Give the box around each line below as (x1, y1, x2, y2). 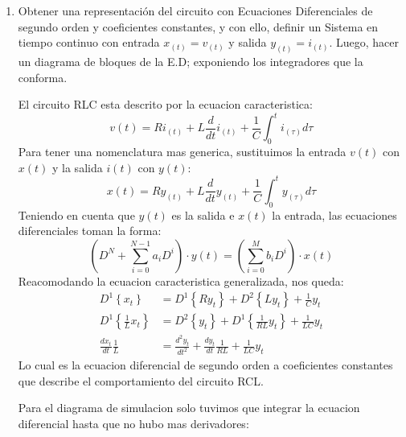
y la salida (52, 159, 103, 175)
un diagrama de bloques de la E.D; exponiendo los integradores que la (18, 53, 363, 70)
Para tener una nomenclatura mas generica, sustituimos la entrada (18, 143, 347, 160)
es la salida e (171, 206, 235, 223)
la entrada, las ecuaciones (272, 206, 397, 223)
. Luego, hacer (329, 34, 399, 51)
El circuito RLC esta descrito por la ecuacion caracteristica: (18, 96, 313, 113)
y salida (228, 34, 267, 51)
